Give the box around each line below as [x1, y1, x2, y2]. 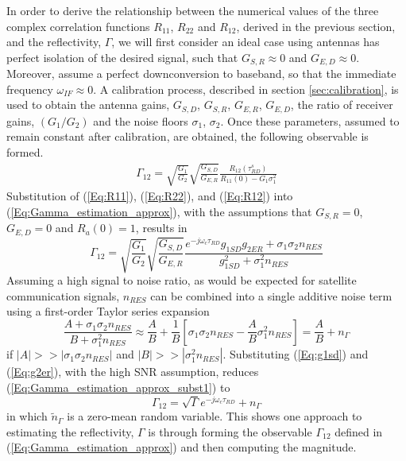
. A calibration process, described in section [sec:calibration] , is [93, 80, 399, 97]
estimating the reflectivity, [6, 423, 134, 440]
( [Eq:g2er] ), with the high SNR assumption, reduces [6, 363, 259, 380]
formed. [6, 144, 44, 161]
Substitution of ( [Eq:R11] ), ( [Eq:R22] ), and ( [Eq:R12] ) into [6, 188, 293, 204]
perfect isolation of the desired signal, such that [6, 48, 238, 65]
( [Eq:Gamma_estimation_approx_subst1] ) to [6, 379, 230, 396]
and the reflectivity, [6, 33, 102, 50]
